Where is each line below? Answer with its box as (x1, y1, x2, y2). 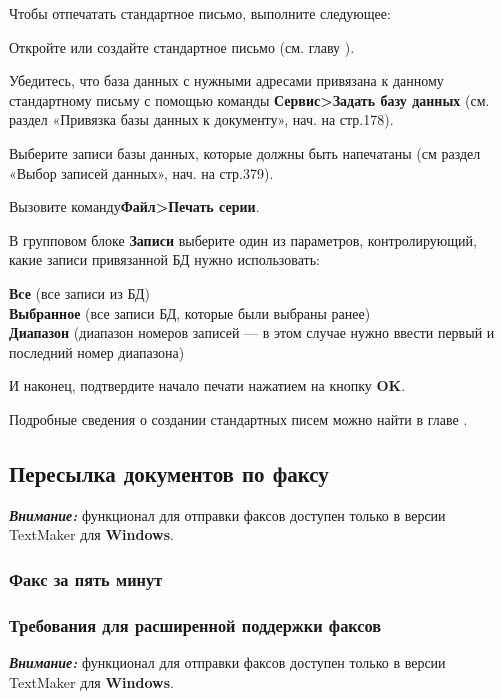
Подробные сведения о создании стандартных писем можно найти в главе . (9, 408, 468, 429)
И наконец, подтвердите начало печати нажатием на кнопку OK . (9, 375, 406, 396)
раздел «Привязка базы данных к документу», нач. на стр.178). (9, 109, 394, 130)
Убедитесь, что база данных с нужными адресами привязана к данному (9, 70, 444, 91)
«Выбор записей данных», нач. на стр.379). (9, 162, 274, 183)
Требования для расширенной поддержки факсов (9, 612, 382, 637)
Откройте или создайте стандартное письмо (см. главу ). (9, 36, 355, 57)
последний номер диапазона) (9, 341, 185, 362)
